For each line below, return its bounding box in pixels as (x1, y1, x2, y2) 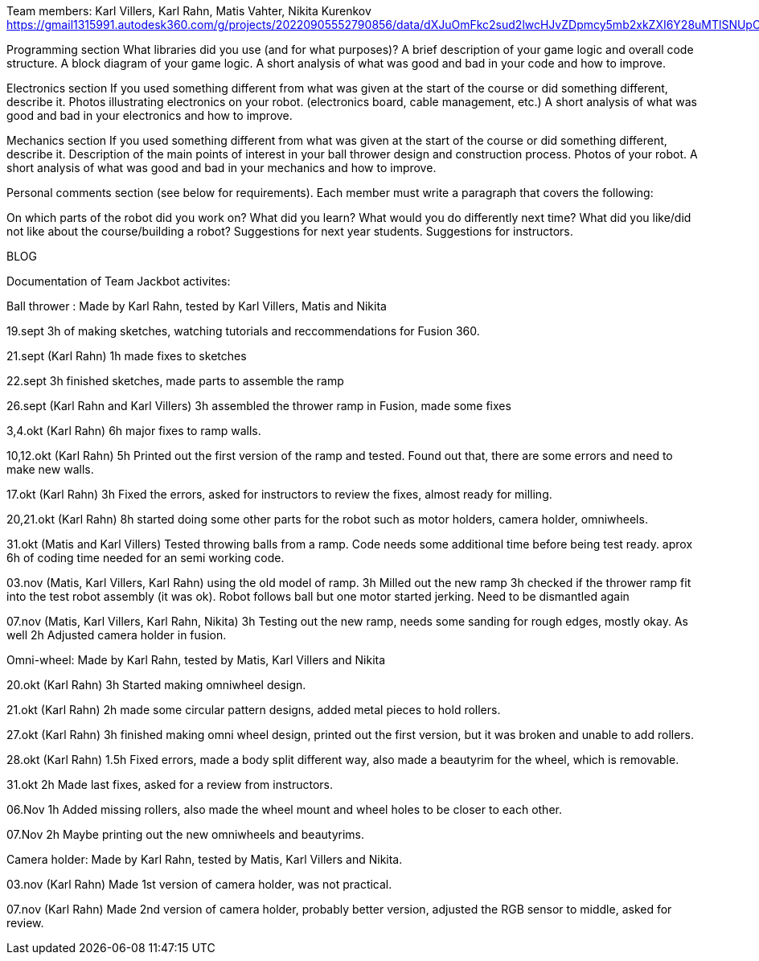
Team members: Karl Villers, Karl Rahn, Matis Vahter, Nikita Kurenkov (6, 4, 371, 18)
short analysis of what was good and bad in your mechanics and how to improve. (6, 161, 437, 175)
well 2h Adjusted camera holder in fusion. (6, 628, 227, 642)
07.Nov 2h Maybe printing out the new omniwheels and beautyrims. (6, 828, 364, 841)
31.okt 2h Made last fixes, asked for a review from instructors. (6, 778, 333, 791)
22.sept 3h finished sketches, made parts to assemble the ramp (6, 374, 344, 388)
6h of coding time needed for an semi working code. (6, 551, 285, 565)
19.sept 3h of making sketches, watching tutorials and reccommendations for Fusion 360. (6, 324, 480, 338)
